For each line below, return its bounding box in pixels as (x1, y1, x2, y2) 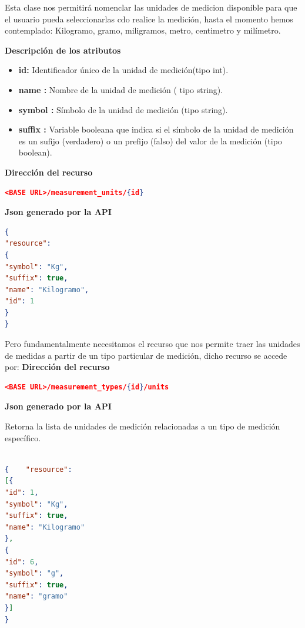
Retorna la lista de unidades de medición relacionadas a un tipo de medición (5, 420, 280, 432)
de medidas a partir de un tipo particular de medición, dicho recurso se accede (5, 349, 287, 361)
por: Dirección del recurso (5, 361, 110, 373)
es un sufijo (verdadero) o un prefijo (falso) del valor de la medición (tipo (18, 134, 282, 147)
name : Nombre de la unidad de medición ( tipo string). (18, 83, 223, 95)
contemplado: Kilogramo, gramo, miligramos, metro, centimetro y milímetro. (5, 24, 281, 37)
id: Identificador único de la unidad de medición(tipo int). (18, 64, 229, 76)
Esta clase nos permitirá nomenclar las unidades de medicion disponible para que (5, 1, 297, 13)
